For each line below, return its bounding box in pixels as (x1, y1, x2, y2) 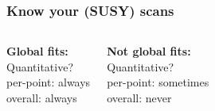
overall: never (107, 90, 172, 105)
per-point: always (6, 74, 91, 90)
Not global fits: (107, 43, 191, 59)
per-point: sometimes (107, 74, 209, 90)
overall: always (6, 90, 77, 105)
